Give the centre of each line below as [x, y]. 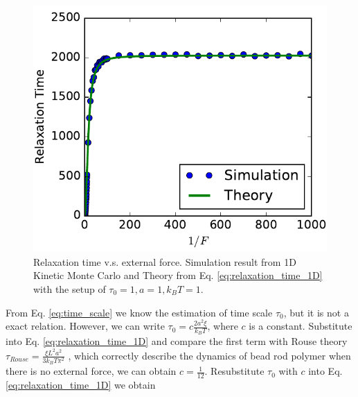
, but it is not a [316, 312]
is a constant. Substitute [301, 326]
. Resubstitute [234, 371]
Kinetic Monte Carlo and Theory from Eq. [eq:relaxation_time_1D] [178, 275]
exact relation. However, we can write [85, 326]
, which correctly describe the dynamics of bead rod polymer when [209, 355]
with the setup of [70, 289]
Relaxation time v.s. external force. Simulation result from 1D [165, 261]
